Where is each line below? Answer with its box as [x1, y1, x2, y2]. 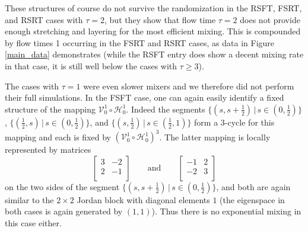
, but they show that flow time [104, 13, 216, 25]
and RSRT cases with [5, 13, 83, 25]
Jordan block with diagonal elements [77, 193, 210, 206]
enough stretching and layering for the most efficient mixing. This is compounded [5, 25, 301, 37]
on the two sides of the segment [5, 180, 120, 192]
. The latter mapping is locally [159, 130, 271, 143]
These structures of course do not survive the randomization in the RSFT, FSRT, [5, 2, 302, 14]
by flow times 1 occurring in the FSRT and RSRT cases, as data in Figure [5, 36, 275, 49]
